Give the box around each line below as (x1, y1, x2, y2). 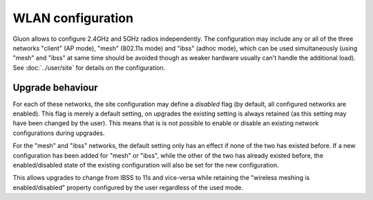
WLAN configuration (12, 10, 134, 26)
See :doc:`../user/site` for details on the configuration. (12, 63, 166, 72)
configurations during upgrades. (12, 129, 105, 137)
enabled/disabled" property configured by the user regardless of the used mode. (12, 183, 243, 192)
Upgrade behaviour (12, 82, 98, 93)
